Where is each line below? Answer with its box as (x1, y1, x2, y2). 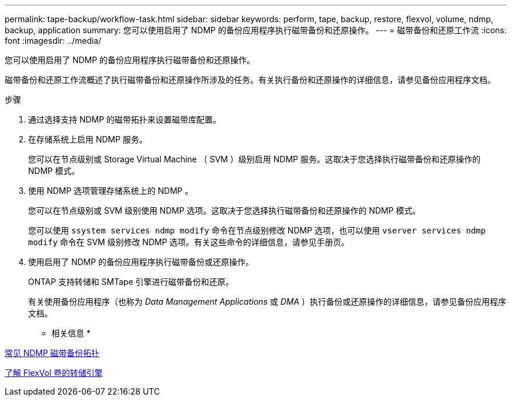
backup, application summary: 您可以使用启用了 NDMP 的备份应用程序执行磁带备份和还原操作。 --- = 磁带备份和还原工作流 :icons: (5, 25, 507, 35)
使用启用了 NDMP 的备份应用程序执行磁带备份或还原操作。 (28, 257, 254, 267)
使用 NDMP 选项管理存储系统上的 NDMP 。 (28, 186, 193, 196)
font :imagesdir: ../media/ (5, 36, 102, 46)
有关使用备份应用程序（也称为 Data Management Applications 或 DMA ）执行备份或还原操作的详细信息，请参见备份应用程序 (28, 297, 506, 306)
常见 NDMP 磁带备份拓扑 (5, 348, 100, 358)
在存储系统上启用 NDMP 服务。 (28, 134, 148, 144)
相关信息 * (51, 328, 91, 338)
